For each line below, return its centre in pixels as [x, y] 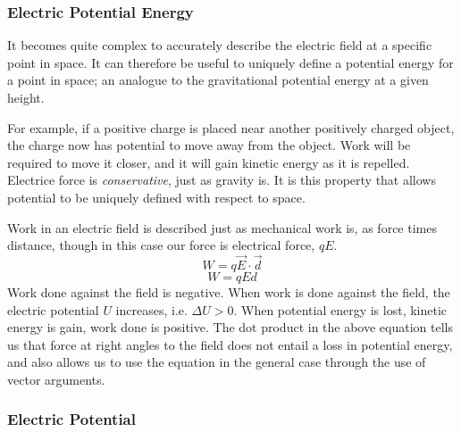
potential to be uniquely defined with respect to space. [156, 197]
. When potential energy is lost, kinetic [340, 309]
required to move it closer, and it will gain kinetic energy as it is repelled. [209, 162]
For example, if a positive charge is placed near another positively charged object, [231, 127]
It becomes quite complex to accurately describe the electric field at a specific [220, 45]
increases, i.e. [151, 309]
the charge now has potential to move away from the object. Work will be [209, 145]
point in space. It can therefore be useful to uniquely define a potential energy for [230, 62]
